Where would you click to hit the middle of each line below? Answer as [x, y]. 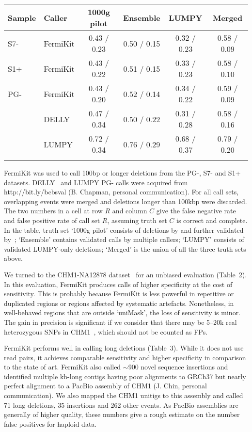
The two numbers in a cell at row [53, 211]
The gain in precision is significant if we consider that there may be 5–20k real [120, 322]
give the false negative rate [196, 211]
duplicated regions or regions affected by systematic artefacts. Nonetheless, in [119, 303]
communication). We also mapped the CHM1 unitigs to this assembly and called [124, 395]
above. [13, 258]
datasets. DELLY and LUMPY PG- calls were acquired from [96, 182]
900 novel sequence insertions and [178, 367]
